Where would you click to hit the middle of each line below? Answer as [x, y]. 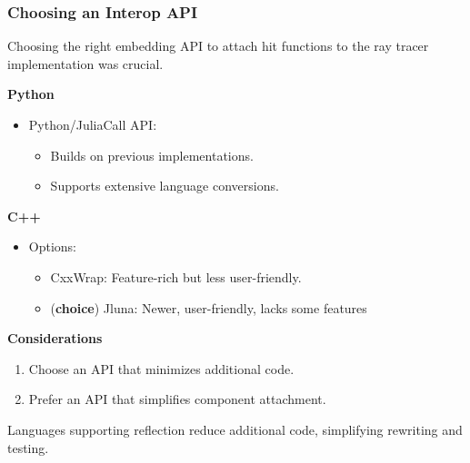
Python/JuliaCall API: [93, 124]
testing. [28, 447]
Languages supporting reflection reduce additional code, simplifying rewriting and [235, 429]
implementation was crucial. [85, 63]
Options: [53, 246]
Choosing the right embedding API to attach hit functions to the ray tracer [218, 46]
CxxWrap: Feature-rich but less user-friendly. [176, 276]
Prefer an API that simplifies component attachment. [177, 399]
